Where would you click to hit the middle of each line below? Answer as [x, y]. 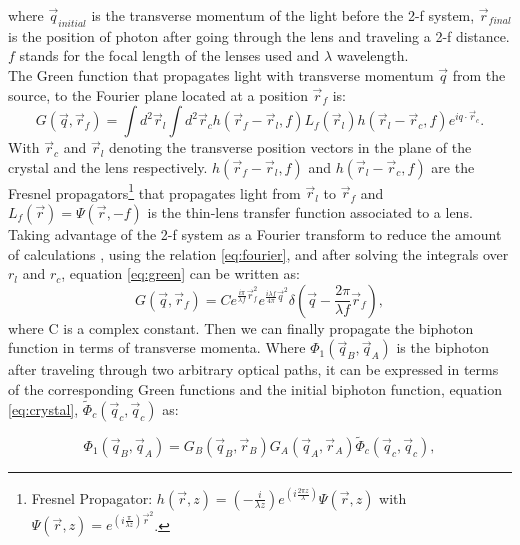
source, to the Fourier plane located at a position [158, 94]
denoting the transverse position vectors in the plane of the [290, 147]
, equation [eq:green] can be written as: [180, 273]
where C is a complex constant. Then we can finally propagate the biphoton [241, 327]
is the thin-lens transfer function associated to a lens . [310, 212]
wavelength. [372, 55]
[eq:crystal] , [43, 408]
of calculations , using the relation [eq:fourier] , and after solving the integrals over [258, 253]
